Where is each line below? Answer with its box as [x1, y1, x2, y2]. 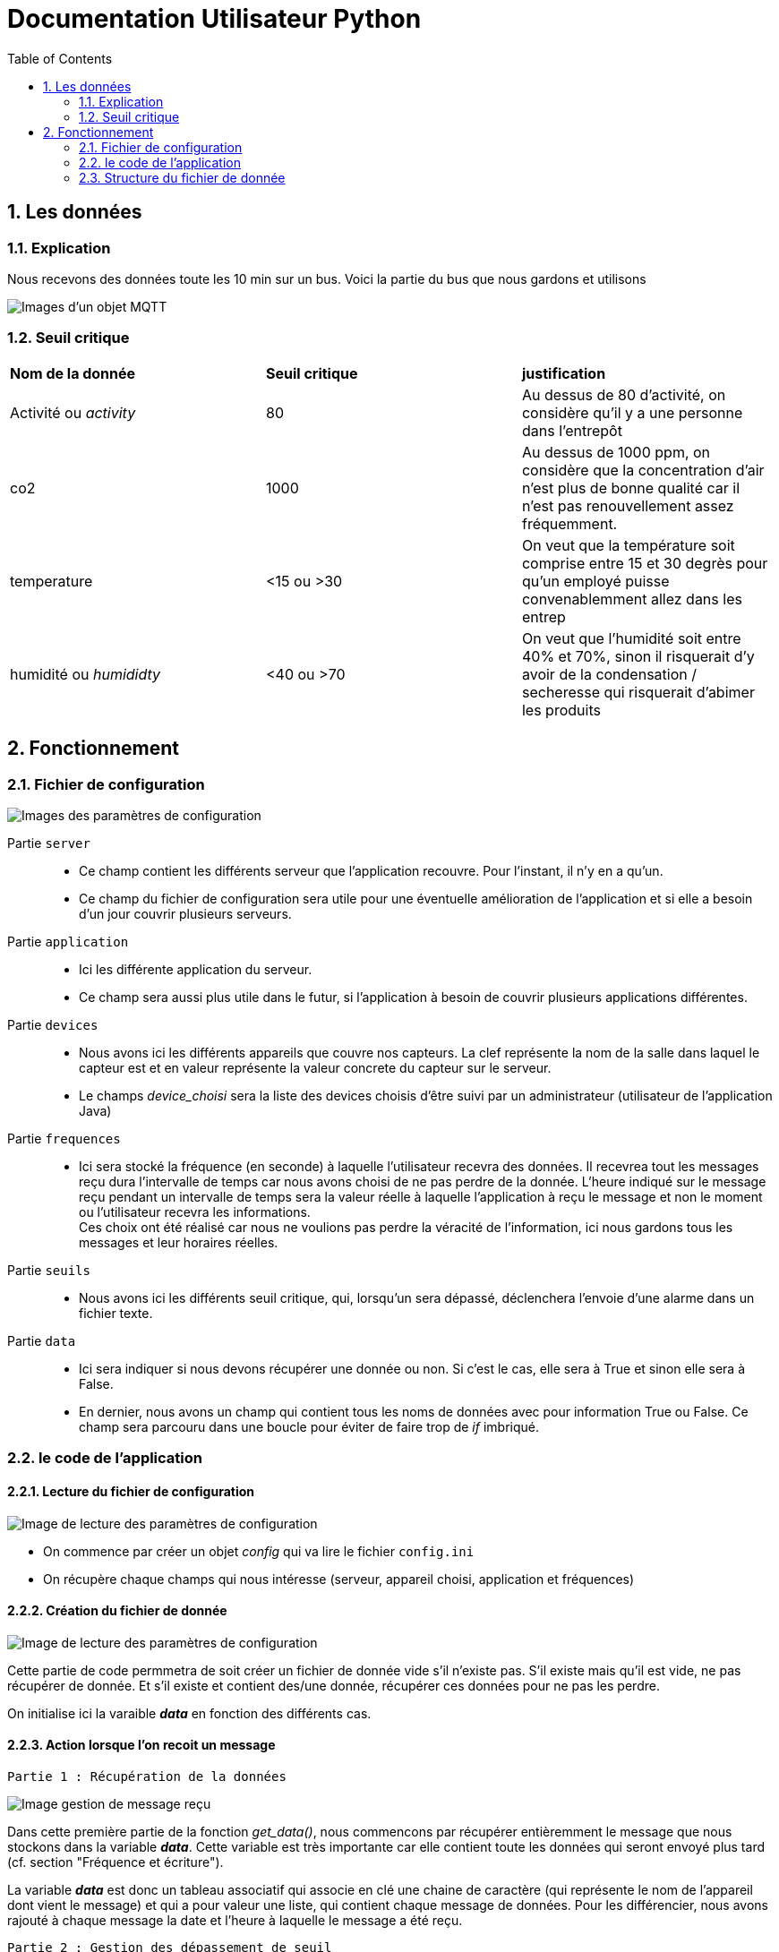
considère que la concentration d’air [521, 460, 765, 479]
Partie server [7, 835, 90, 851]
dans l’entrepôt [521, 421, 622, 440]
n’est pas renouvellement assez [521, 496, 734, 515]
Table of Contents [7, 50, 113, 66]
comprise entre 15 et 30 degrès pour [521, 553, 768, 572]
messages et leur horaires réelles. [79, 1234, 278, 1250]
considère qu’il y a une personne [521, 403, 743, 422]
